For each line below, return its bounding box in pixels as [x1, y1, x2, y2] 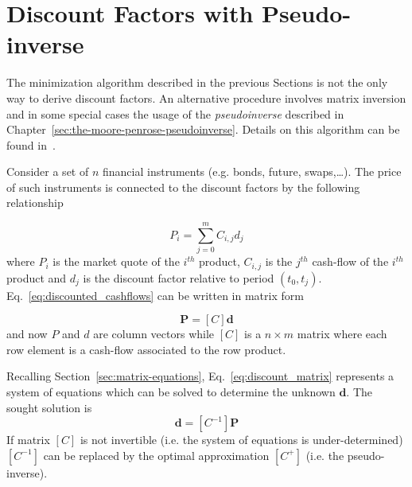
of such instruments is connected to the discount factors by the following [6, 178, 360, 195]
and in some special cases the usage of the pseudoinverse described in [6, 105, 344, 122]
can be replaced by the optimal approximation [43, 446, 270, 463]
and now [6, 325, 48, 342]
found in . [6, 136, 56, 153]
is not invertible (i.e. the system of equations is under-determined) [80, 431, 403, 448]
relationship [6, 194, 64, 211]
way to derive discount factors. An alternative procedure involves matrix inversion [6, 89, 406, 106]
